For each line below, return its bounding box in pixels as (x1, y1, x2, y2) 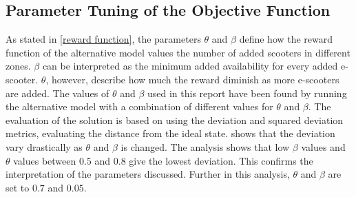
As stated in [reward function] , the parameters (6, 32, 201, 46)
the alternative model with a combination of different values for (6, 99, 273, 114)
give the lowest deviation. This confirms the (129, 153, 313, 167)
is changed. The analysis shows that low (121, 139, 290, 154)
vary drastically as (6, 139, 83, 154)
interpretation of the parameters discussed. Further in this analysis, (6, 167, 290, 181)
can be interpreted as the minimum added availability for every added (42, 59, 338, 73)
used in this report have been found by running (147, 85, 347, 100)
